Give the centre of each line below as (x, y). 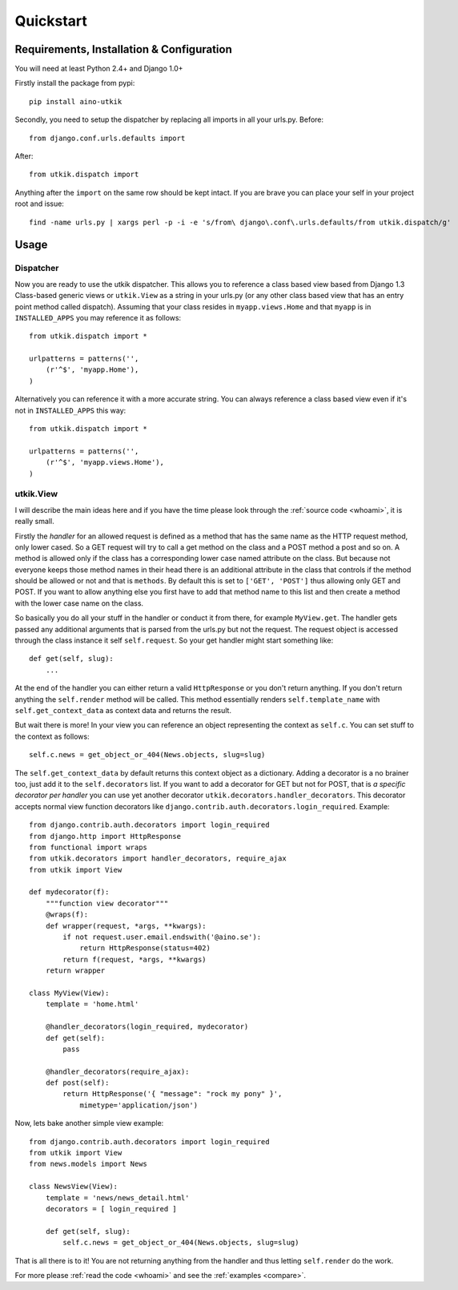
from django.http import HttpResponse (105, 836)
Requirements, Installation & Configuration (123, 49)
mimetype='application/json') (139, 1105)
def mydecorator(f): (69, 892)
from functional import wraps (88, 847)
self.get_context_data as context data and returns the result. (123, 710)
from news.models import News (88, 1164)
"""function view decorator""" (107, 903)
